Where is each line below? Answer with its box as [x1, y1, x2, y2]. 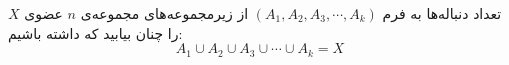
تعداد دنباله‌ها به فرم [382, 3, 502, 23]
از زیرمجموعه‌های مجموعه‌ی [80, 3, 249, 23]
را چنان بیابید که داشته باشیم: [8, 22, 183, 43]
